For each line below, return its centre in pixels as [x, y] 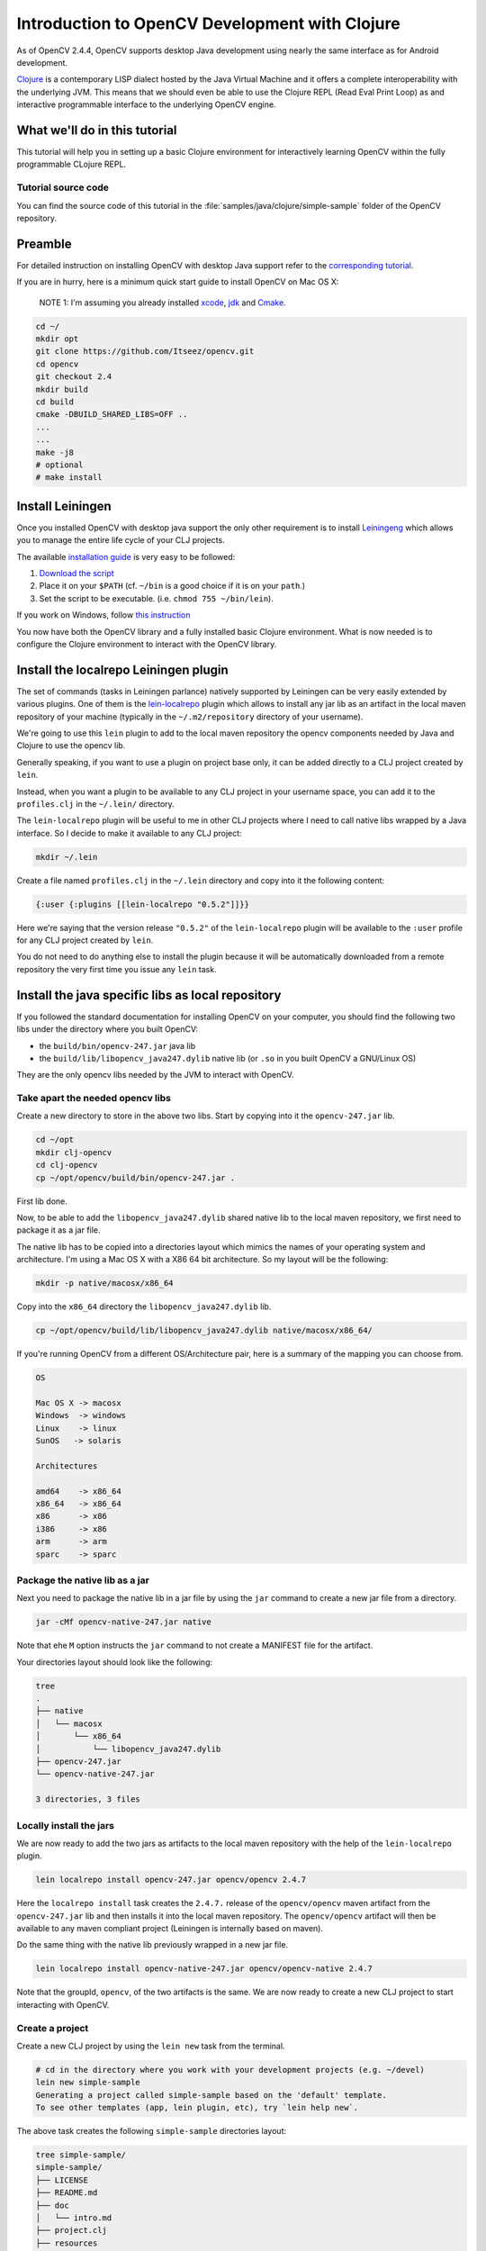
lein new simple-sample [88, 2083]
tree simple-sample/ [81, 2155]
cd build [55, 402]
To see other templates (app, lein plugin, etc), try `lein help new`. [197, 2108]
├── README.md [67, 2193]
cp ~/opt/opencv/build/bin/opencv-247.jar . [135, 1178]
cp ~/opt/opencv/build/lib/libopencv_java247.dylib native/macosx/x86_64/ [204, 1331]
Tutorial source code [63, 187]
